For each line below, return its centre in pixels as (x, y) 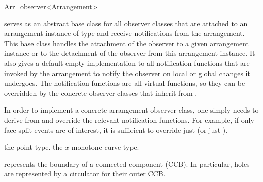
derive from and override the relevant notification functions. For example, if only (129, 119)
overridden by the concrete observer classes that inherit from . (101, 93)
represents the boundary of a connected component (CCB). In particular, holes (127, 163)
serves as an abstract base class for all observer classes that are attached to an (126, 23)
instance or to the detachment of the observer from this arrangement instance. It (130, 53)
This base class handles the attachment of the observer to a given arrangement (127, 43)
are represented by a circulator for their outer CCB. (85, 174)
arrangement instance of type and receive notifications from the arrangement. (124, 33)
